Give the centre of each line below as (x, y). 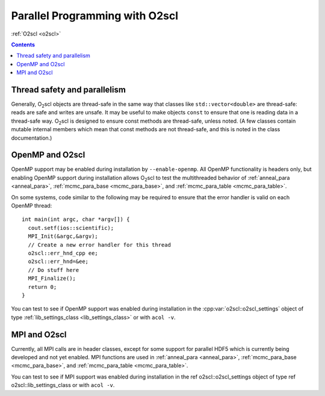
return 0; (42, 287)
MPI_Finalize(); (52, 279)
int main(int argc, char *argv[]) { (76, 219)
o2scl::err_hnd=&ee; (58, 261)
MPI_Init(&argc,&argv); (63, 237)
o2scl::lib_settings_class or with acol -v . (63, 385)
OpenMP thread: (32, 206)
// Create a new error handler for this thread (100, 245)
